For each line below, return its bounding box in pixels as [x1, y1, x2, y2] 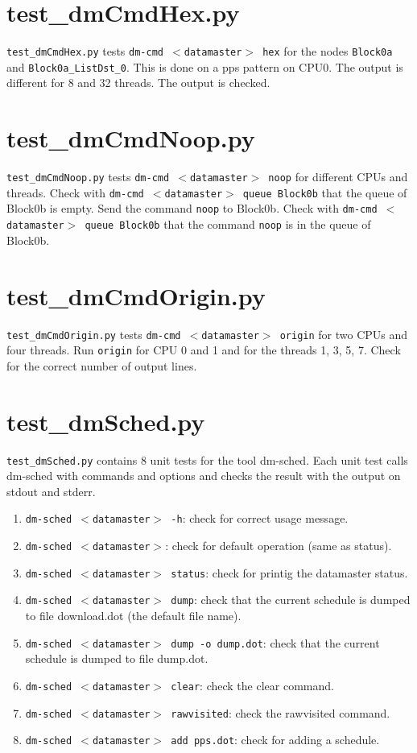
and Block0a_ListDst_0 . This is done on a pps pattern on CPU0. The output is [6, 58, 403, 75]
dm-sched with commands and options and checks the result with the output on [6, 467, 401, 484]
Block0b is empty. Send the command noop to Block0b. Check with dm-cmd [6, 200, 378, 217]
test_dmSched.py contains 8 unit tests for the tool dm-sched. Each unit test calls [6, 451, 408, 468]
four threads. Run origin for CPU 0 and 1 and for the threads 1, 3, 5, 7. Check [6, 341, 401, 358]
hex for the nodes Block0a [262, 43, 393, 60]
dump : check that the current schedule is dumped [171, 591, 411, 608]
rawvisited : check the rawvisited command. [171, 704, 390, 721]
